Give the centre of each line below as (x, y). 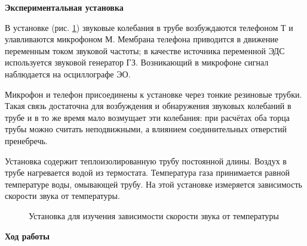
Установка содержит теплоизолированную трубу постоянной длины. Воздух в (146, 161)
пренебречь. (26, 140)
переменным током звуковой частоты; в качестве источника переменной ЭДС (145, 50)
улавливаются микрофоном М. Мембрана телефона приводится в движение (142, 39)
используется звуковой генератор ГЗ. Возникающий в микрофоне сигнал (137, 62)
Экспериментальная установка (64, 7)
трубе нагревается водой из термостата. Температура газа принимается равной (148, 172)
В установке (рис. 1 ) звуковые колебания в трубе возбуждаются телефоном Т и (149, 27)
